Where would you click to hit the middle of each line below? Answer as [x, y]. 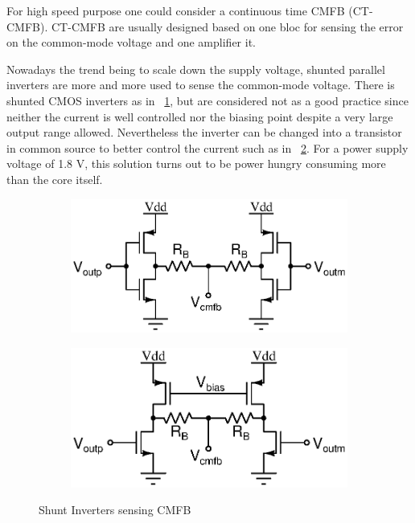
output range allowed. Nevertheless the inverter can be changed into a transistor [204, 132]
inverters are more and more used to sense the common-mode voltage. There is [201, 85]
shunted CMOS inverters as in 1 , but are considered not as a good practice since [207, 100]
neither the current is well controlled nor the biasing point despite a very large [200, 116]
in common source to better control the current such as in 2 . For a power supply [207, 147]
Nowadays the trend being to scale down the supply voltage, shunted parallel [196, 69]
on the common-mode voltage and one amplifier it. [131, 42]
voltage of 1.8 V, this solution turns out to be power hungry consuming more [196, 163]
